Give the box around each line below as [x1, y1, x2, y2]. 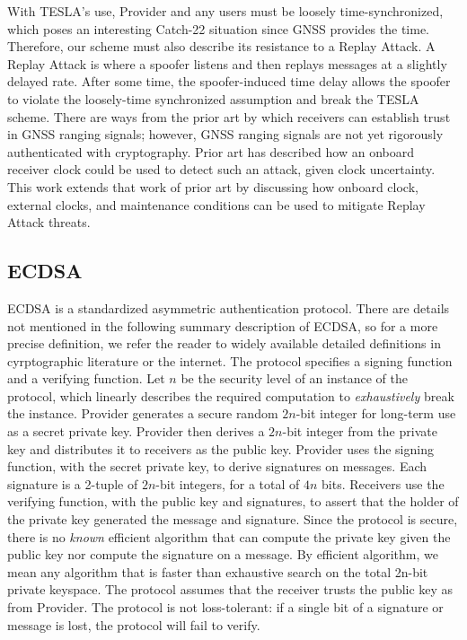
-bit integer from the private [282, 422, 437, 441]
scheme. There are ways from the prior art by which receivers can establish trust [7, 107, 451, 126]
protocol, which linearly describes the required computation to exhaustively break [7, 386, 454, 405]
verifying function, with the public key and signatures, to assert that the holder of [7, 492, 459, 511]
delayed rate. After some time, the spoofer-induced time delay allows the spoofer [7, 72, 451, 91]
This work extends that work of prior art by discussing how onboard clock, [7, 177, 419, 196]
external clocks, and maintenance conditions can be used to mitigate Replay [7, 195, 426, 214]
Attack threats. [7, 213, 91, 232]
